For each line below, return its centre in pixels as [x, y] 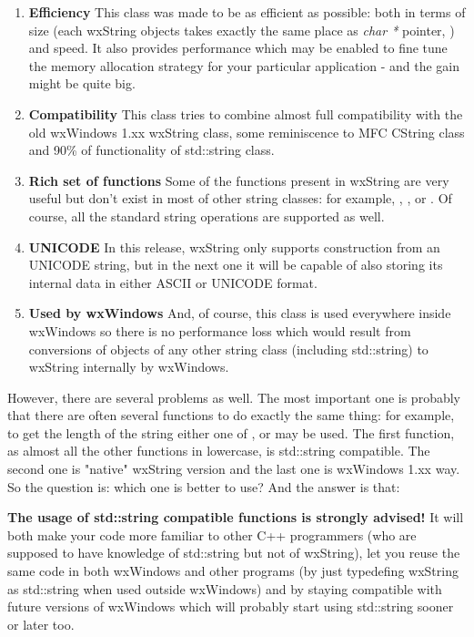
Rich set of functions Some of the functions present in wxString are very [239, 180]
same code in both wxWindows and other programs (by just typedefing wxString [233, 571]
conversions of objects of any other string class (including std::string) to [228, 349]
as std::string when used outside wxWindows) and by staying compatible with [225, 588]
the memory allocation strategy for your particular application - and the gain [244, 65]
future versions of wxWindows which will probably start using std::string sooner [231, 606]
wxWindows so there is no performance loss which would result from [220, 330]
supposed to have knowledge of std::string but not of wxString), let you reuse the [234, 553]
